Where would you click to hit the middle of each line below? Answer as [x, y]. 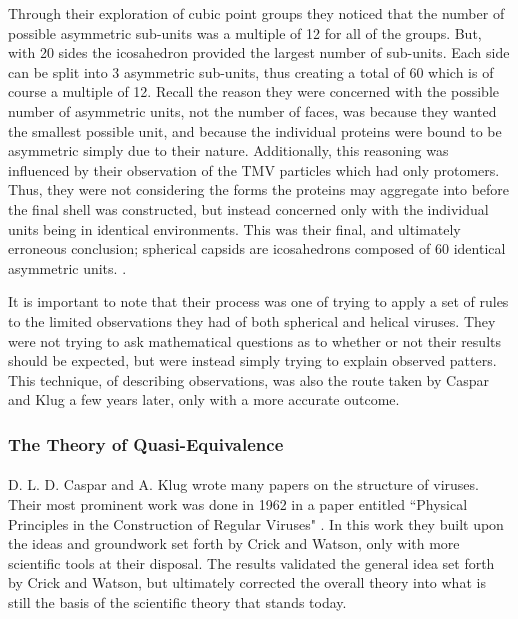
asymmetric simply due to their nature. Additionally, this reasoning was [228, 150]
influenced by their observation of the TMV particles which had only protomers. [254, 169]
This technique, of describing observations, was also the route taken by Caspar [248, 379]
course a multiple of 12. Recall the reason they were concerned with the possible [253, 91]
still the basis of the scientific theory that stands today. [177, 601]
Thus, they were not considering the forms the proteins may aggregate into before [259, 189]
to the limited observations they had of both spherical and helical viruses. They [252, 320]
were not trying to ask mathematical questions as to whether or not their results [254, 340]
